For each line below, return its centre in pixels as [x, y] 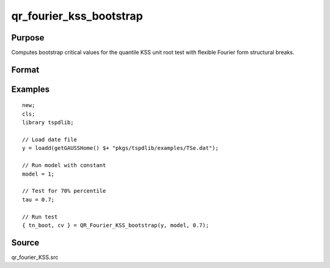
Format [25, 69]
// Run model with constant [64, 166]
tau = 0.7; [38, 199]
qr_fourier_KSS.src [35, 257]
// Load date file [50, 140]
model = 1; [38, 174]
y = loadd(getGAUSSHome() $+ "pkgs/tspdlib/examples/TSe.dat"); [121, 148]
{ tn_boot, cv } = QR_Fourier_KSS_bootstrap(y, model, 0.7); [116, 225]
